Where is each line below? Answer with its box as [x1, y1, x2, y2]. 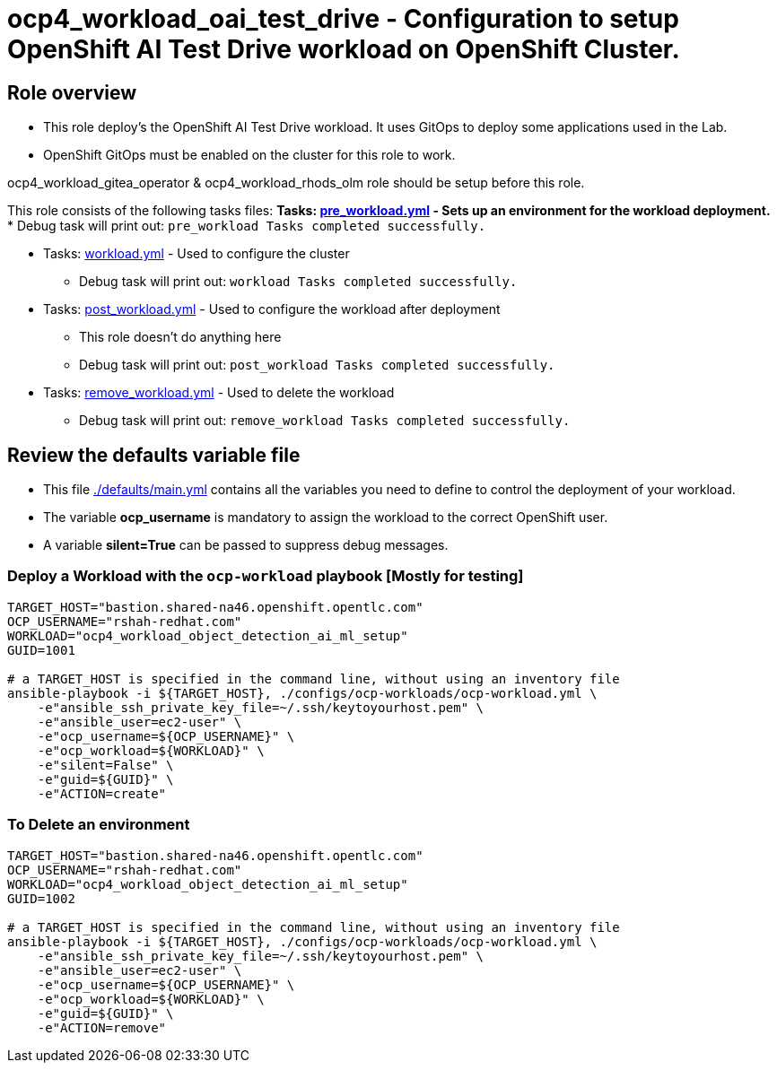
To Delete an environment [7, 815, 190, 834]
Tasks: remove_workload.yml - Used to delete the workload [43, 385, 395, 401]
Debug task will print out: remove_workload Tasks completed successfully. [79, 413, 571, 429]
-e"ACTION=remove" [37, 1020, 167, 1035]
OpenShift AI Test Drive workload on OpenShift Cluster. [7, 34, 680, 65]
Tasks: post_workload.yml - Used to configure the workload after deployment [43, 301, 501, 318]
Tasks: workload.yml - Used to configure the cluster [43, 246, 350, 262]
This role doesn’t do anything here [79, 329, 282, 345]
